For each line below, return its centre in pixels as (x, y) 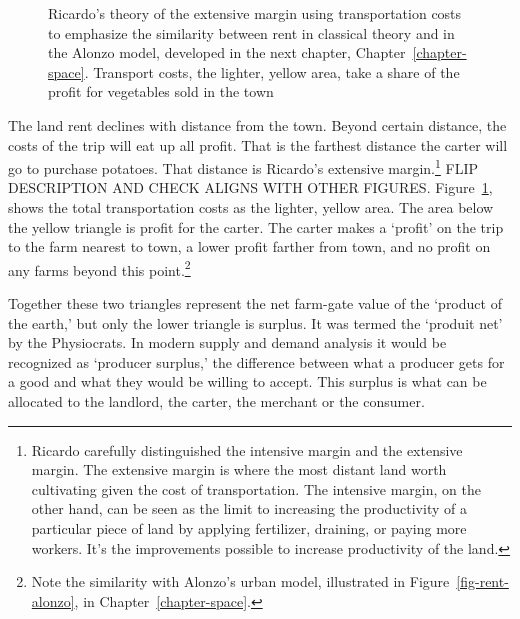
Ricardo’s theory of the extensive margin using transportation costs (255, 13)
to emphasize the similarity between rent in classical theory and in (251, 32)
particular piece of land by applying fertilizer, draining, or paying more (249, 527)
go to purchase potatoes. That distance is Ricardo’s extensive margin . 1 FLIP (243, 166)
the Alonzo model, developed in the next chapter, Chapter (227, 52)
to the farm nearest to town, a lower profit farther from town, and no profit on (249, 246)
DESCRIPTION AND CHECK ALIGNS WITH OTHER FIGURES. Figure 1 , (250, 187)
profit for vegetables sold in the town (161, 91)
